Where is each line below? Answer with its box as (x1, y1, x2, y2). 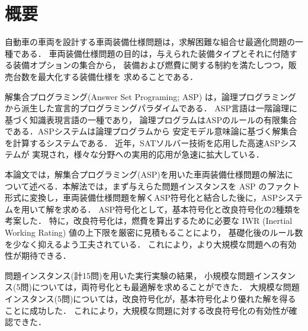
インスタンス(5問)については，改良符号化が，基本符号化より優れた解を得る (5, 293, 296, 304)
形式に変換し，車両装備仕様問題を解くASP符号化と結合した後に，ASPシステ (5, 191, 303, 204)
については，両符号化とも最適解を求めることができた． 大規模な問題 (31, 281, 300, 293)
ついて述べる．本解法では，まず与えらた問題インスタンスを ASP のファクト (5, 179, 300, 192)
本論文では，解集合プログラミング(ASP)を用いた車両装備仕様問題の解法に (5, 168, 293, 181)
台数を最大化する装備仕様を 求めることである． (12, 70, 198, 82)
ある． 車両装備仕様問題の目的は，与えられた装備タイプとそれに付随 (21, 47, 290, 59)
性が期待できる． (5, 249, 71, 262)
